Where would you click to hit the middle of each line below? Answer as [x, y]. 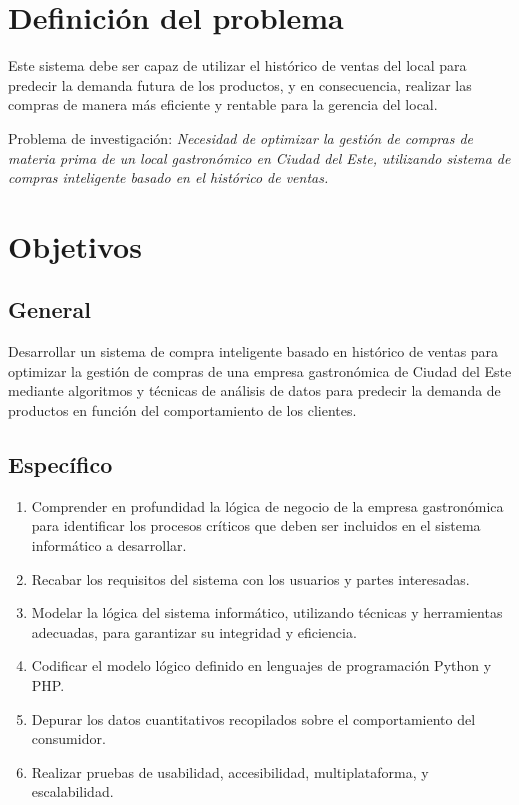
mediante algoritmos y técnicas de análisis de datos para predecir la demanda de [254, 390]
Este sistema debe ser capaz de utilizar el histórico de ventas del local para [237, 65]
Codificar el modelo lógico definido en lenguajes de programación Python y [261, 665]
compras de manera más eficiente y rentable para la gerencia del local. [223, 104]
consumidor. [68, 738]
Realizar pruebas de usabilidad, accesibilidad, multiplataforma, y [230, 771]
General [49, 309]
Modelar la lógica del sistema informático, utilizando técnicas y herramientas [267, 612]
